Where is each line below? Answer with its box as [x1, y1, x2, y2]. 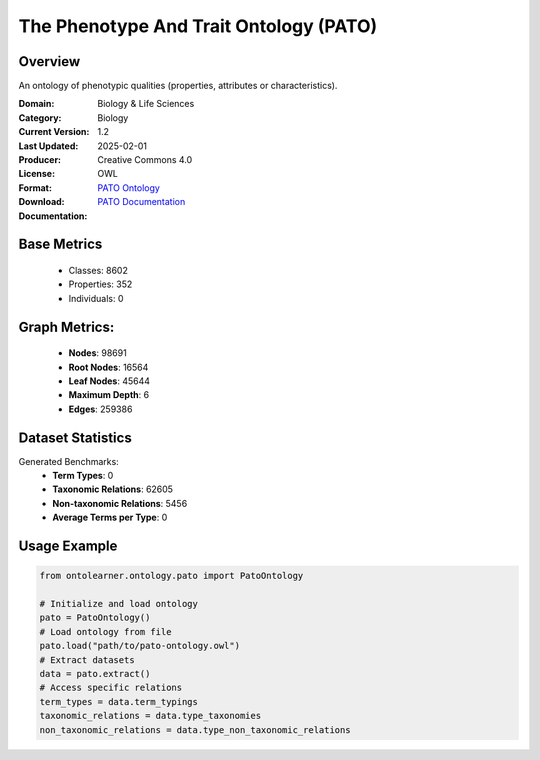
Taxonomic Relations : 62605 [52, 483, 174, 495]
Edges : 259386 [68, 403, 133, 415]
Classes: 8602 [68, 264, 129, 276]
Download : [18, 196, 65, 208]
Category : [18, 111, 62, 124]
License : [18, 168, 55, 180]
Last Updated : [18, 140, 79, 152]
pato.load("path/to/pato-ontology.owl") [39, 640, 240, 652]
